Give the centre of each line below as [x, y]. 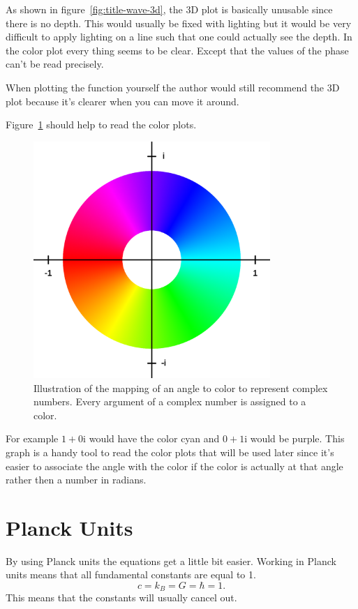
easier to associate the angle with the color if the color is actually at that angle [174, 466]
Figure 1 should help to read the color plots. [101, 125]
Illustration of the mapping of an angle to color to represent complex [181, 388]
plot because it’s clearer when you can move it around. [122, 101]
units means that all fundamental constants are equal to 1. [131, 574]
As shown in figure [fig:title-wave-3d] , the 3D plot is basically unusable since [169, 9]
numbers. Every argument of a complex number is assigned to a [170, 401]
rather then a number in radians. [76, 480]
